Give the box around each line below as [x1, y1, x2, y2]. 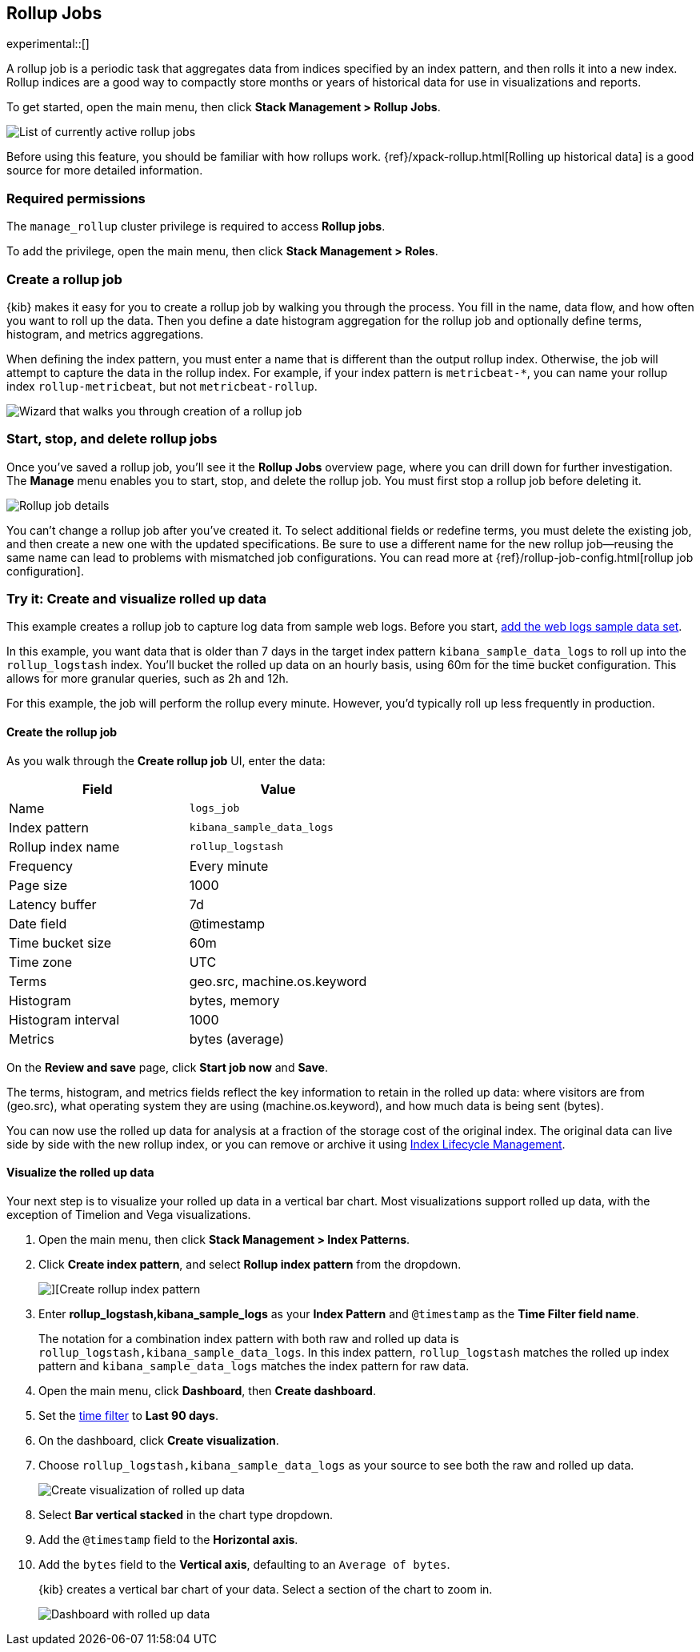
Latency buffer [9, 896, 97, 912]
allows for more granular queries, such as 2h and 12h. [6, 672, 289, 686]
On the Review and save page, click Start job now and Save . [6, 1060, 328, 1074]
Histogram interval [9, 1011, 119, 1028]
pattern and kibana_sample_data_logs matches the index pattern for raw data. [38, 1358, 470, 1373]
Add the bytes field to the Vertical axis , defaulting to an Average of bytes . [38, 1557, 450, 1571]
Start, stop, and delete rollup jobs [6, 431, 218, 447]
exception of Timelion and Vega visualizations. [6, 1207, 251, 1221]
